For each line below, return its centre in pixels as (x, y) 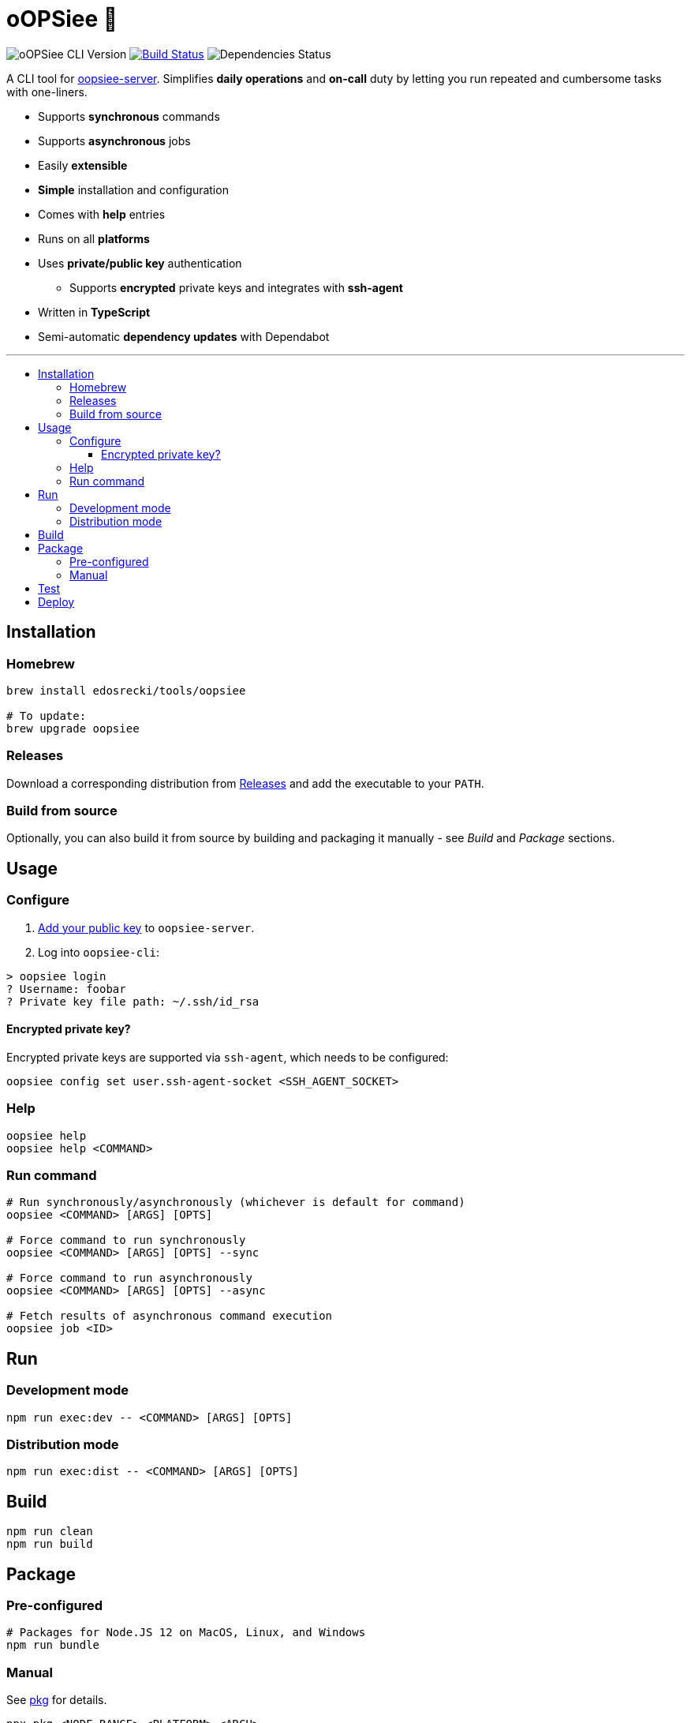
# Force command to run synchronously (126, 1240)
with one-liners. (47, 92)
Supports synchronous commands (129, 116)
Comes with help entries (102, 214)
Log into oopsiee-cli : (99, 952)
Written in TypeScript (94, 312)
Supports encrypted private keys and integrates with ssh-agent (236, 287)
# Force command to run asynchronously (129, 1278)
